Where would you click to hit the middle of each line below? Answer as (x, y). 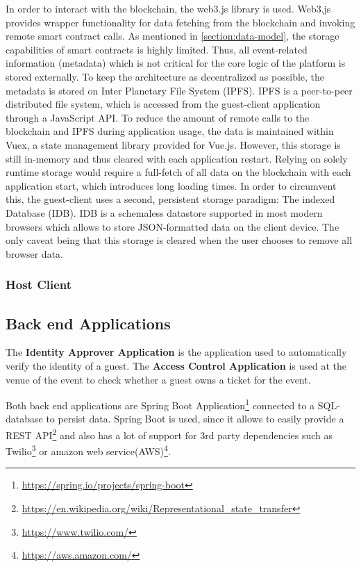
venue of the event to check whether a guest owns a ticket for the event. (158, 379)
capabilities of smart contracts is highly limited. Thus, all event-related (157, 49)
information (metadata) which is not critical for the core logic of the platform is (176, 63)
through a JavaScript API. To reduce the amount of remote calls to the (158, 117)
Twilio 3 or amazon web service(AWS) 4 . (88, 450)
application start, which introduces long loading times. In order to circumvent (171, 185)
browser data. (34, 253)
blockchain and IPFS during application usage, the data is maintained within (170, 131)
